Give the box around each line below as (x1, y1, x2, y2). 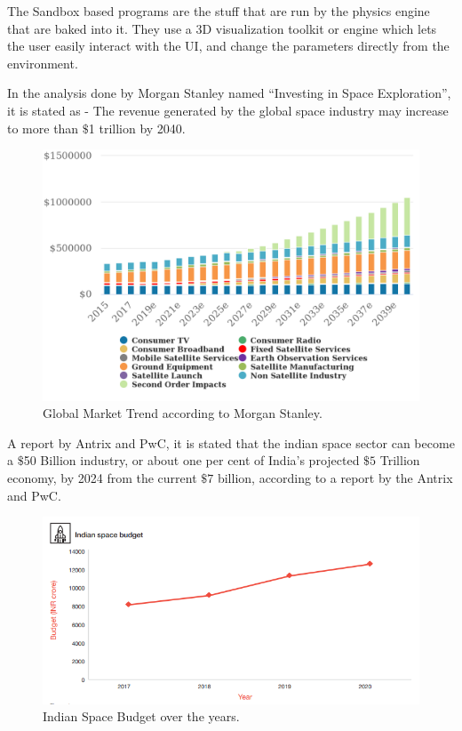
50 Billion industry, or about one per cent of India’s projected (23, 451, 360, 470)
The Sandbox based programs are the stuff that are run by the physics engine (7, 2, 430, 20)
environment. (7, 53, 78, 72)
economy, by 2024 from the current (7, 468, 197, 486)
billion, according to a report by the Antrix (217, 468, 453, 486)
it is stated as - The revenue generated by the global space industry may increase (7, 100, 449, 119)
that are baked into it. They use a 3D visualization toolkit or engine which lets (7, 19, 437, 37)
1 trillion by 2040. (88, 118, 186, 137)
